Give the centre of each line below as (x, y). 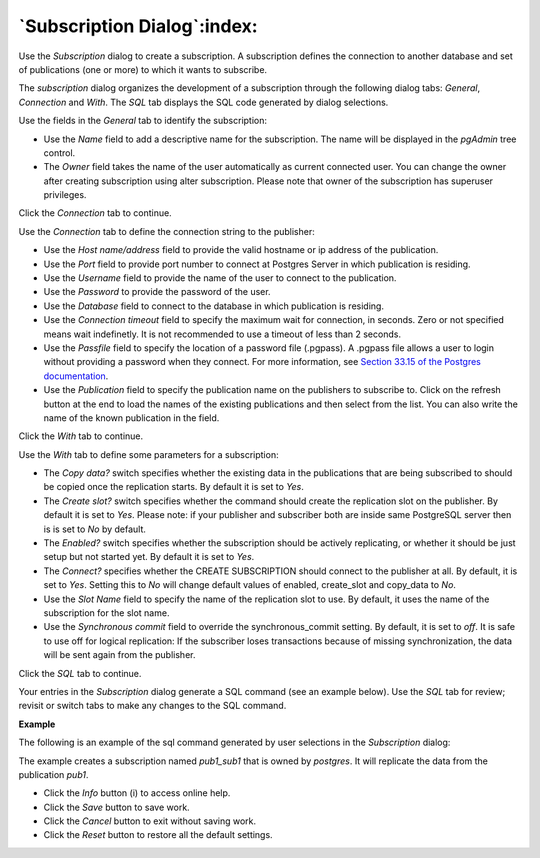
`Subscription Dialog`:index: (138, 26)
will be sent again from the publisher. (119, 655)
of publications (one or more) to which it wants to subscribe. (143, 69)
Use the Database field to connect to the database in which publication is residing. (214, 306)
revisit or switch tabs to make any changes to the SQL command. (152, 706)
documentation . (76, 376)
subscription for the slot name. (106, 613)
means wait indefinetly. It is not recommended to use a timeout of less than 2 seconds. (222, 334)
